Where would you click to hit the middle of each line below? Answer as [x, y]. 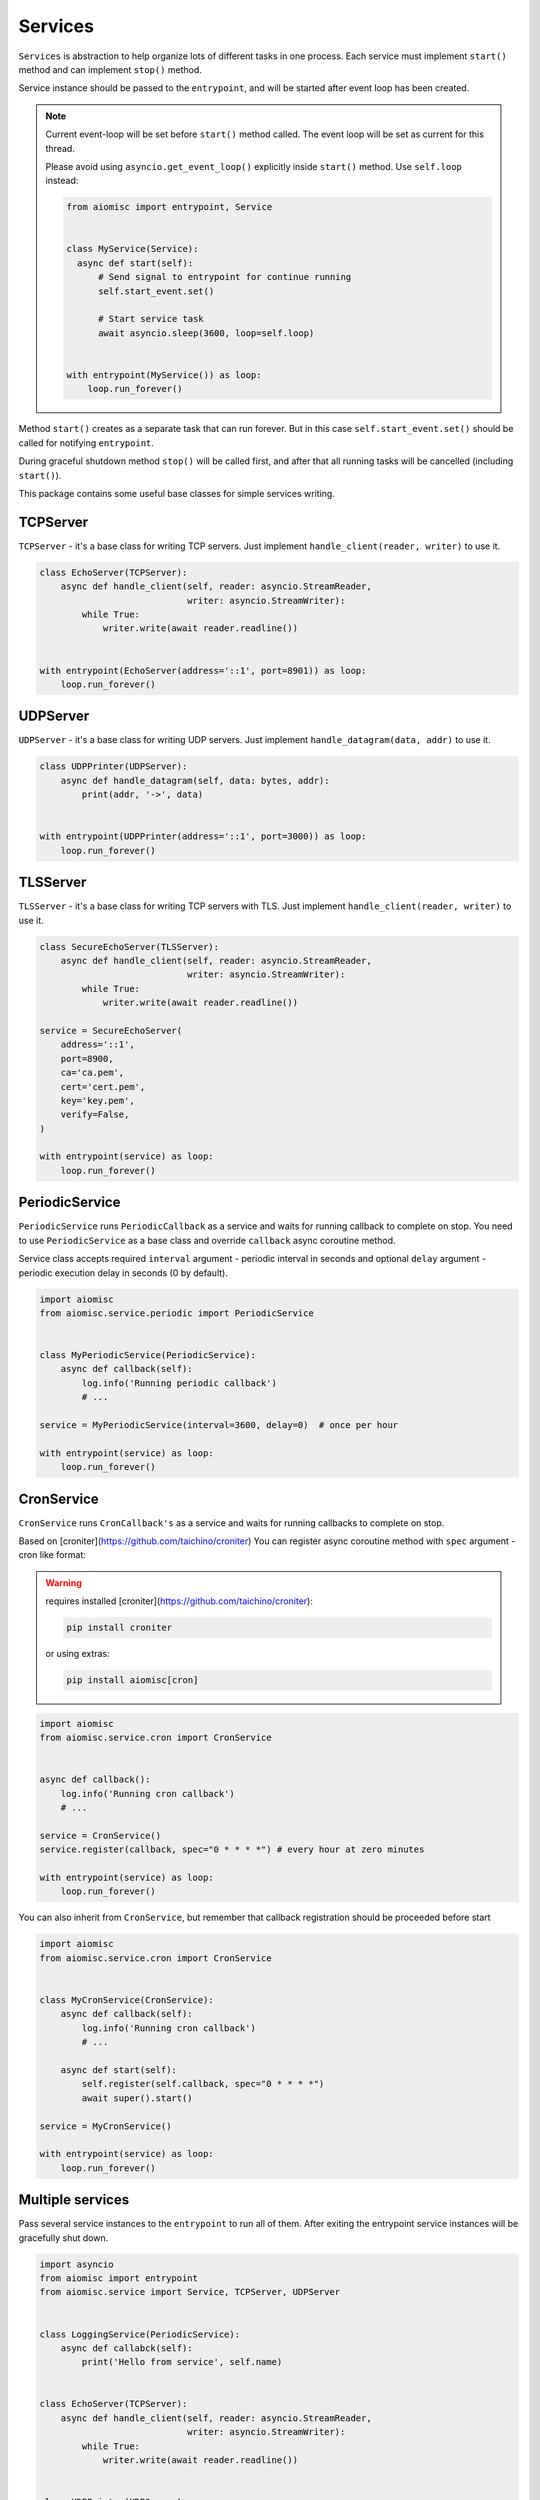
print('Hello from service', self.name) [182, 2362]
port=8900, [87, 1058]
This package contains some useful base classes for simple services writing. [176, 493]
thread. [60, 148]
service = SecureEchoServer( [111, 1030]
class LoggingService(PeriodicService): [139, 2334]
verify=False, [95, 1114]
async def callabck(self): [127, 2348]
